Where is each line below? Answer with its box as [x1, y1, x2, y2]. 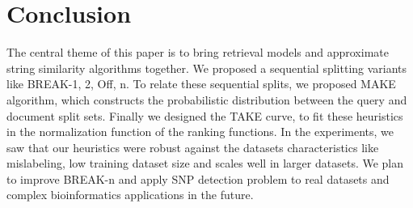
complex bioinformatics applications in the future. [6, 186, 254, 203]
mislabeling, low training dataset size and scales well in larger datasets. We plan [6, 155, 404, 172]
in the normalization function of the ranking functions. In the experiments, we [6, 123, 394, 140]
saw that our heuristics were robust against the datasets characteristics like [6, 138, 379, 155]
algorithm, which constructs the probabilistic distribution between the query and [6, 91, 407, 108]
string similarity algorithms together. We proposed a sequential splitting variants [6, 59, 407, 76]
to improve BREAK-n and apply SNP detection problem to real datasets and [6, 170, 390, 187]
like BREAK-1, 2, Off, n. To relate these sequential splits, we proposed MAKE [6, 75, 396, 92]
